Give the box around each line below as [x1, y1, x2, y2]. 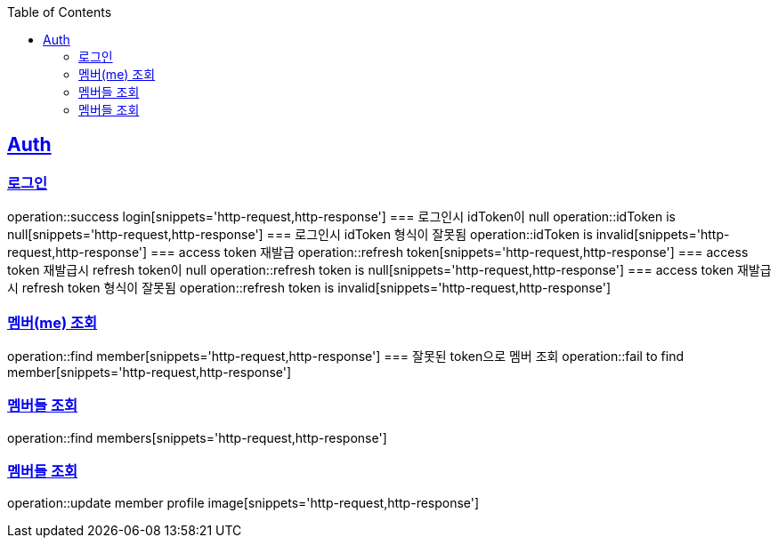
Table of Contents [7, 4, 112, 20]
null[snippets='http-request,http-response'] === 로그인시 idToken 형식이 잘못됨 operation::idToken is [7, 227, 593, 243]
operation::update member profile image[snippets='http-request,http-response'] [7, 495, 480, 511]
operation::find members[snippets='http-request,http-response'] [7, 429, 387, 445]
